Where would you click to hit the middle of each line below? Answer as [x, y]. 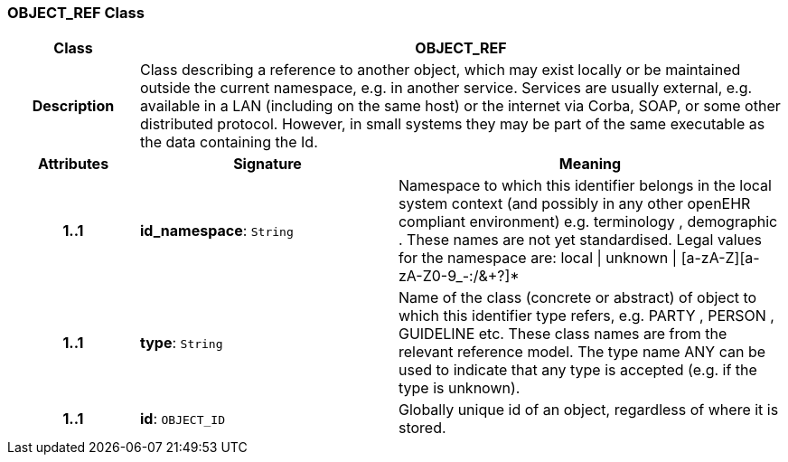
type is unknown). [459, 388]
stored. [422, 428]
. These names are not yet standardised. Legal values [580, 240]
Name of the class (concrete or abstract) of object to [577, 298]
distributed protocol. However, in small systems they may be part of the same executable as [452, 124]
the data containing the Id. [229, 142]
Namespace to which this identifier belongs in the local [585, 186]
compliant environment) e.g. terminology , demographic [588, 222]
